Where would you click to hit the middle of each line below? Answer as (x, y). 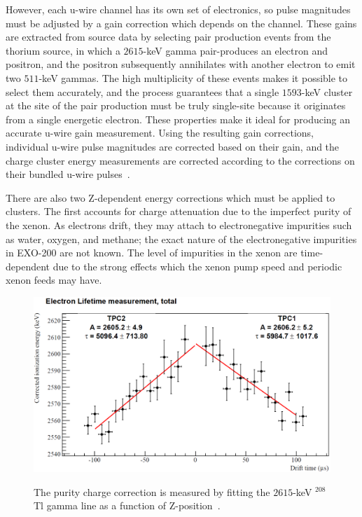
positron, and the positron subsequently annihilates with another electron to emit (181, 64)
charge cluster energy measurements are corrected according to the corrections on (180, 160)
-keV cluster (327, 91)
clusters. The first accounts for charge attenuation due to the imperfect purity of (179, 211)
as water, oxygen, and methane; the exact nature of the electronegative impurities (181, 239)
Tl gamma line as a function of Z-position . (127, 505)
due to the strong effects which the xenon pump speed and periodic (197, 266)
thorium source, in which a (63, 50)
